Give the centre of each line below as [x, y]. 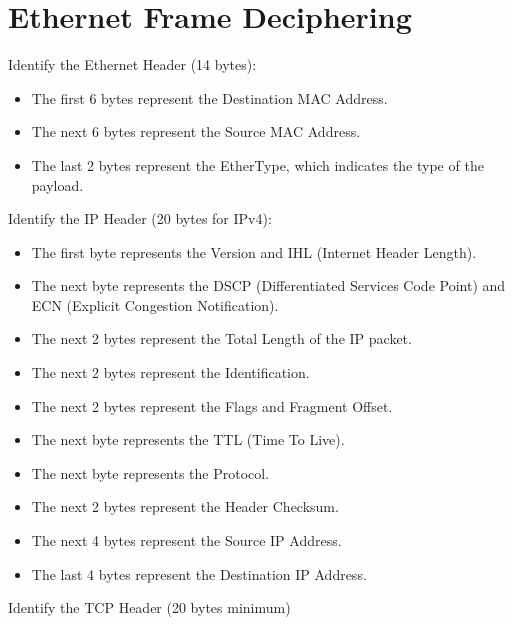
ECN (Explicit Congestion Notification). [155, 304]
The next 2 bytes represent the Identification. [170, 372]
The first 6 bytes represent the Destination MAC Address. [209, 97]
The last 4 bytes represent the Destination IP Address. [199, 573]
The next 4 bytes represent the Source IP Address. [186, 540]
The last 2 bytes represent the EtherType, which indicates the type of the [257, 164]
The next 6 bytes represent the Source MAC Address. [196, 131]
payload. [57, 184]
